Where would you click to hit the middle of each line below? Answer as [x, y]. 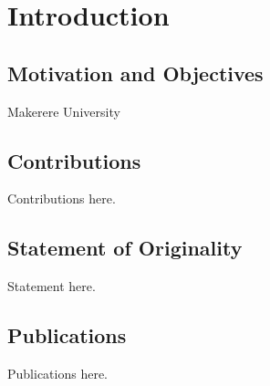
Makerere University [64, 111]
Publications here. [57, 373]
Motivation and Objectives [135, 73]
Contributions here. [62, 198]
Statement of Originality [125, 248]
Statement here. [52, 286]
